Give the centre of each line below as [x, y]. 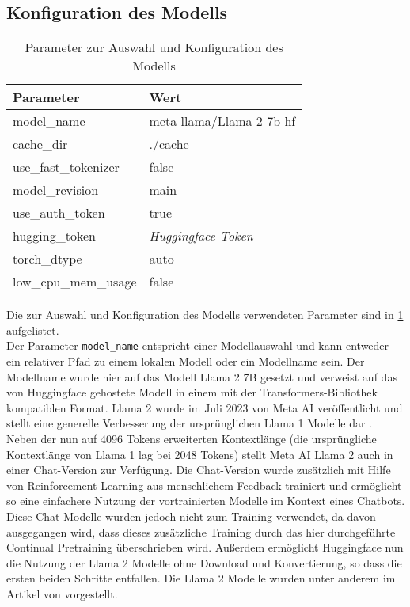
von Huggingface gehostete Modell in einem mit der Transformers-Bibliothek [192, 392]
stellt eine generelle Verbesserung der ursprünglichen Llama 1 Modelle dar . [190, 423]
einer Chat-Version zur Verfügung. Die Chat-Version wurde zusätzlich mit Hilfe [199, 470]
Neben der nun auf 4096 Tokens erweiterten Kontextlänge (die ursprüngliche [192, 439]
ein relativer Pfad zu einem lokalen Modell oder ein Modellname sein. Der [186, 361]
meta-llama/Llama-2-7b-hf [222, 121]
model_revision [56, 190]
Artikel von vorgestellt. [62, 593]
